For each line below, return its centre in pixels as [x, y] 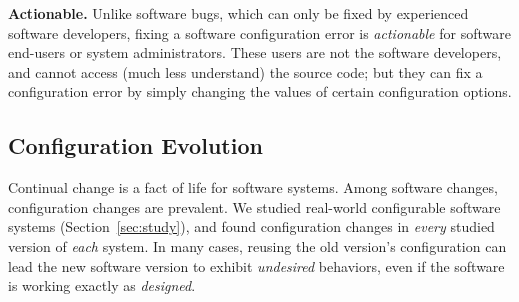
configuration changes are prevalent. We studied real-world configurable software [254, 206]
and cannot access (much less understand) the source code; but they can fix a [245, 71]
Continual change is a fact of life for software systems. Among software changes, [253, 187]
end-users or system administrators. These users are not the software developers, [255, 52]
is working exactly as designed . [102, 285]
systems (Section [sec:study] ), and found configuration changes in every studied [251, 226]
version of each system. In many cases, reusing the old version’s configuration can [257, 245]
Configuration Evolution [135, 145]
